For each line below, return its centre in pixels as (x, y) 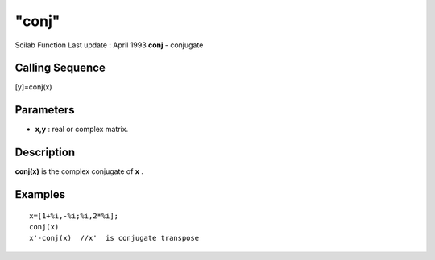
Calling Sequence (60, 68)
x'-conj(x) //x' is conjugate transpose (114, 238)
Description (45, 153)
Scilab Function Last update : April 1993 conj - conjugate (109, 45)
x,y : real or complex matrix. (82, 130)
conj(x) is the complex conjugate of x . (79, 171)
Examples (40, 194)
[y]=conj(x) (33, 87)
